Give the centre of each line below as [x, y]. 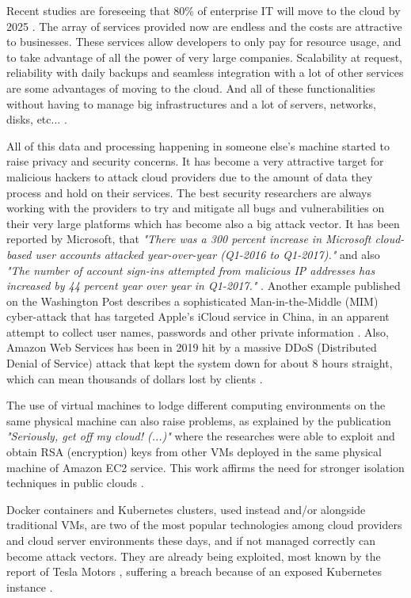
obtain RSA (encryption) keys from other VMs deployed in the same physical [194, 452]
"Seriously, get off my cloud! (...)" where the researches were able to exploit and [201, 436]
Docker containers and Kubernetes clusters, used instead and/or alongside [186, 509]
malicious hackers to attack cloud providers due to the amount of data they [190, 176]
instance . [30, 587]
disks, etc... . [37, 119]
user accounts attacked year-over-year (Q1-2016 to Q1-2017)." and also [207, 254]
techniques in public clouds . [75, 483]
